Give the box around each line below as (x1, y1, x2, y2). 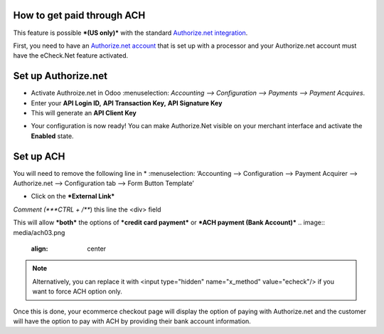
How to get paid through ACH (13, 9, 146, 21)
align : (31, 244, 48, 253)
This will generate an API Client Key (31, 108, 137, 117)
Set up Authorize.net (13, 70, 108, 82)
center (87, 244, 107, 253)
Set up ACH (13, 150, 65, 162)
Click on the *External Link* (31, 192, 115, 201)
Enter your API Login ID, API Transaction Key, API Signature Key (31, 98, 223, 107)
